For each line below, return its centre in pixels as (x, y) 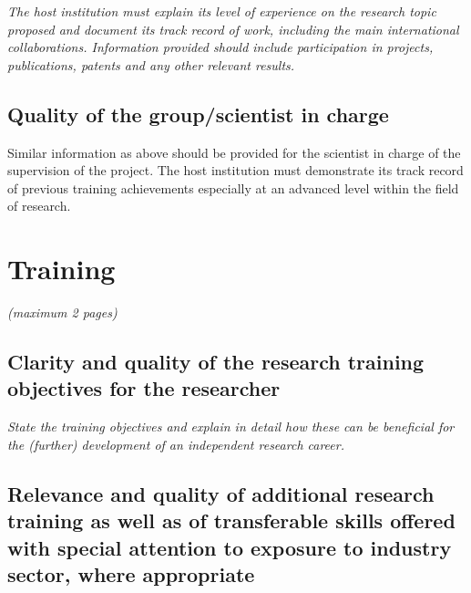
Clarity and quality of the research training (216, 362)
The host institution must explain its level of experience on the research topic (222, 11)
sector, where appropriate (131, 574)
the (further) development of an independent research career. (176, 444)
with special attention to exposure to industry (230, 547)
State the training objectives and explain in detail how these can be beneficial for (231, 427)
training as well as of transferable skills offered (231, 520)
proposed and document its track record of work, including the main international (233, 29)
